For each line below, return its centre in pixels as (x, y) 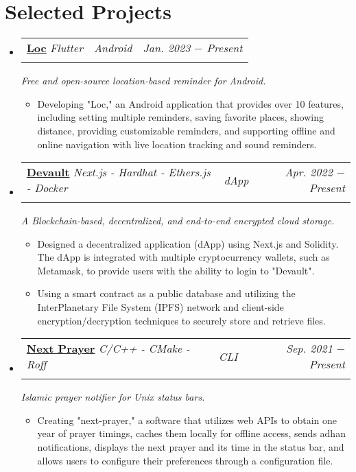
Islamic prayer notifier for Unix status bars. (113, 397)
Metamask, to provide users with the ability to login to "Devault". (176, 270)
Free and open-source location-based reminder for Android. (143, 81)
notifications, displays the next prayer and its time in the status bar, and (191, 447)
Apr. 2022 (309, 172)
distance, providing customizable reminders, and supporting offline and (186, 130)
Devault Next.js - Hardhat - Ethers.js (118, 172)
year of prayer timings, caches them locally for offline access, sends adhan (191, 433)
